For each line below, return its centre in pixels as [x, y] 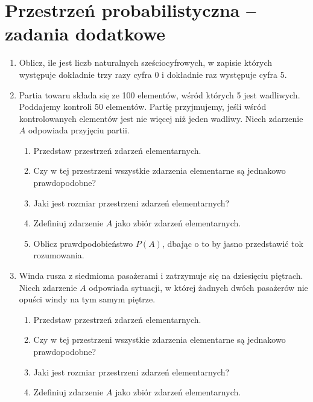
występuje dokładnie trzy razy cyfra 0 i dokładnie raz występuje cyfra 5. [153, 74]
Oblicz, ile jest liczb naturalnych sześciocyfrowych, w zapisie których [146, 62]
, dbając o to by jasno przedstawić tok [232, 243]
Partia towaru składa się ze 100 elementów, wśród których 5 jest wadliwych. [160, 94]
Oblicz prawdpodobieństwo [83, 243]
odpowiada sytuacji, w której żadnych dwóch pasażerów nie [198, 287]
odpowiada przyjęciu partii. [79, 130]
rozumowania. [59, 255]
